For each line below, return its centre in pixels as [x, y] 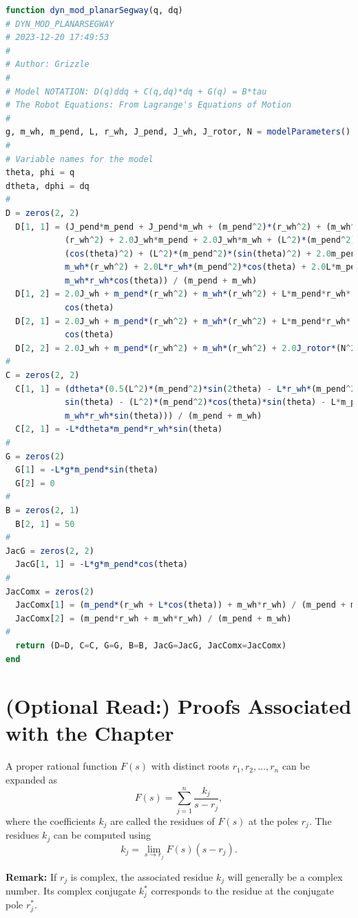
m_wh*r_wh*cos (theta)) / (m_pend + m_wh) [161, 280]
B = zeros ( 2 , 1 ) [43, 510]
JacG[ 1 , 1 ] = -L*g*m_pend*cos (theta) [102, 565]
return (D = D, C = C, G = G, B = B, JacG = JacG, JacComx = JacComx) [151, 645]
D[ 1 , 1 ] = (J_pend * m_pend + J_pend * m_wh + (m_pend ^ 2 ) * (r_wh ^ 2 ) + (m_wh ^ [186, 227]
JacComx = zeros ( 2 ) [50, 591]
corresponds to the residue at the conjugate [242, 891]
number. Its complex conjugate [71, 891]
